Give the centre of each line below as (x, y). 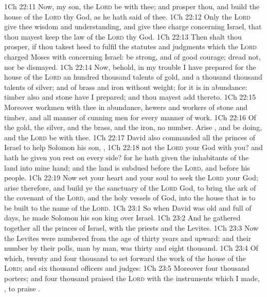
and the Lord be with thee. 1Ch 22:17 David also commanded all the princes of (130, 137)
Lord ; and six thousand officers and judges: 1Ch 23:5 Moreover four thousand (127, 268)
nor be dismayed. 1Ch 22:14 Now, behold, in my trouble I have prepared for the (130, 67)
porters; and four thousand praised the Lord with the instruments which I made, (132, 278)
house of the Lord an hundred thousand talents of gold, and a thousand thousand (133, 77)
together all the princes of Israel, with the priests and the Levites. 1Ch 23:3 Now (131, 228)
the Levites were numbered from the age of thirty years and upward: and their (128, 238)
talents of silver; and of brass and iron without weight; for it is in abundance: (126, 87)
